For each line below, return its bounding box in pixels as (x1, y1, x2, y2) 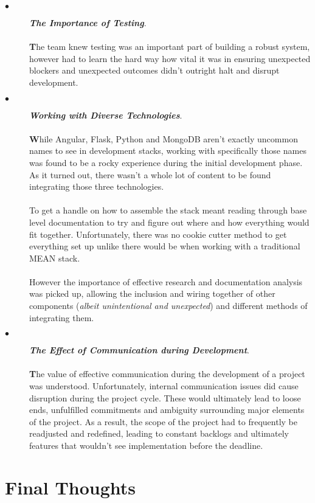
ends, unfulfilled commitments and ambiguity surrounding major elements (29, 403, 305, 416)
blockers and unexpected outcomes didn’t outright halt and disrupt (29, 64, 280, 77)
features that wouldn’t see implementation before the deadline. (29, 439, 263, 451)
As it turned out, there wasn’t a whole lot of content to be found (29, 168, 271, 181)
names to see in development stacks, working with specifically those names (29, 144, 306, 157)
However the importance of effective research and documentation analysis (29, 275, 303, 288)
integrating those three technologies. (29, 180, 164, 193)
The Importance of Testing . (29, 16, 147, 29)
